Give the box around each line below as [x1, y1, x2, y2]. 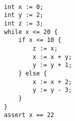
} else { [18, 69, 47, 77]
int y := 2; [4, 11, 43, 19]
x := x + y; [32, 53, 72, 60]
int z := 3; [4, 19, 43, 27]
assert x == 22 [4, 111, 54, 119]
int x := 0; [4, 3, 43, 10]
